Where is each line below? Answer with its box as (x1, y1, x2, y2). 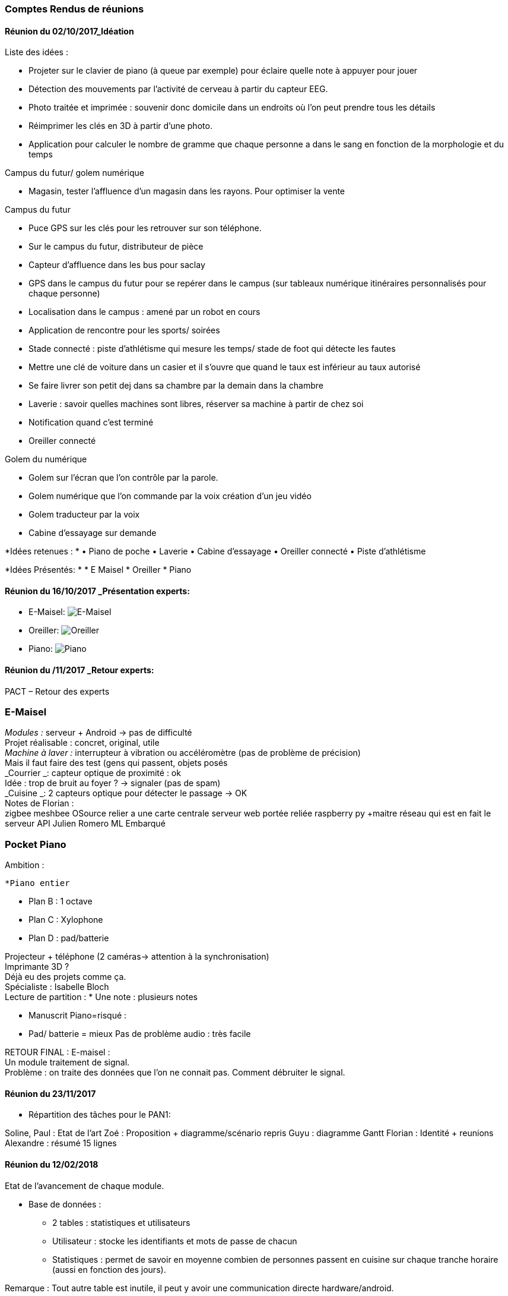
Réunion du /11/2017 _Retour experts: (5, 665, 154, 676)
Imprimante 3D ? (5, 961, 69, 972)
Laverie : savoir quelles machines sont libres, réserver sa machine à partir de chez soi (28, 399, 364, 409)
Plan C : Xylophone (28, 915, 103, 925)
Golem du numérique (5, 454, 87, 465)
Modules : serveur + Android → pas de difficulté (5, 727, 192, 738)
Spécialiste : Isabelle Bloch (5, 982, 109, 992)
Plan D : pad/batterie (28, 933, 109, 944)
